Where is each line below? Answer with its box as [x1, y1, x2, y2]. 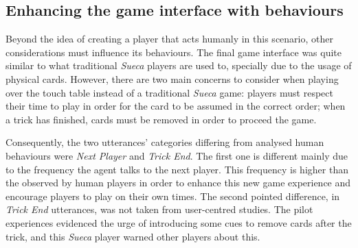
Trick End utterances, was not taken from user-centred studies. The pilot [5, 202, 313, 216]
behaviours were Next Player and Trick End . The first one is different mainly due [5, 148, 348, 162]
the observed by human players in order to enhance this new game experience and [5, 175, 351, 190]
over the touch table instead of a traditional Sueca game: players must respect [5, 85, 333, 99]
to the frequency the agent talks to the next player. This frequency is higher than [5, 162, 348, 176]
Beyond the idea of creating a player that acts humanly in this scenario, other [5, 32, 333, 46]
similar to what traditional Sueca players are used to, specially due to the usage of [5, 58, 352, 73]
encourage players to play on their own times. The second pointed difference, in [5, 188, 340, 203]
